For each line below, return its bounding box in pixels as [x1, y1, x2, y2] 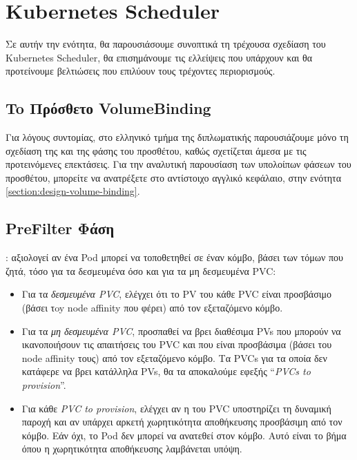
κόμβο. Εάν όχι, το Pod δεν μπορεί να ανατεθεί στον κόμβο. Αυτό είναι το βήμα [21, 428, 347, 442]
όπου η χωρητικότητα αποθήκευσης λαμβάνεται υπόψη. [21, 441, 242, 456]
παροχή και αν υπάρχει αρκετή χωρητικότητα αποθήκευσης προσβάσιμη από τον [21, 414, 342, 429]
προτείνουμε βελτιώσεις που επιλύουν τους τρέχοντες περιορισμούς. [6, 64, 276, 78]
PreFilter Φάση [6, 218, 115, 239]
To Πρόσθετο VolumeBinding [6, 97, 211, 119]
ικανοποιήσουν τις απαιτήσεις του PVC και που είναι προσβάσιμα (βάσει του [21, 337, 332, 352]
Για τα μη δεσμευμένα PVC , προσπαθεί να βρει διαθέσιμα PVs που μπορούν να [21, 323, 341, 338]
